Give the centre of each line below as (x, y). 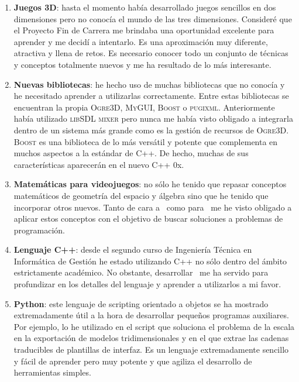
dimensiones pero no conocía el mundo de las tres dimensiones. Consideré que (153, 18)
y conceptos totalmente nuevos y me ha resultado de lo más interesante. (142, 64)
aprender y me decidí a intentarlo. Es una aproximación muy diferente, (141, 41)
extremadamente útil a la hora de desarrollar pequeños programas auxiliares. (151, 315)
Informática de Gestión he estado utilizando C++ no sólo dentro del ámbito (150, 261)
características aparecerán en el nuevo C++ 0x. (99, 164)
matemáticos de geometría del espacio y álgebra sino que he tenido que (141, 195)
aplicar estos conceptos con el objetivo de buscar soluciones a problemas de (148, 218)
